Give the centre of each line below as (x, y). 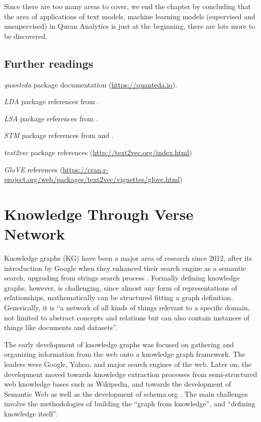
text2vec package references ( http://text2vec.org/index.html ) (98, 152)
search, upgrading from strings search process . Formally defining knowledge (122, 278)
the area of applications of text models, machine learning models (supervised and (130, 16)
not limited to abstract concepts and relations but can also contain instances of (127, 317)
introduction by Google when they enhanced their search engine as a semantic (125, 268)
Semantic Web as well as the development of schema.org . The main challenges (126, 393)
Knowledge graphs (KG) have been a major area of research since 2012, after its (128, 258)
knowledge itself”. (31, 413)
